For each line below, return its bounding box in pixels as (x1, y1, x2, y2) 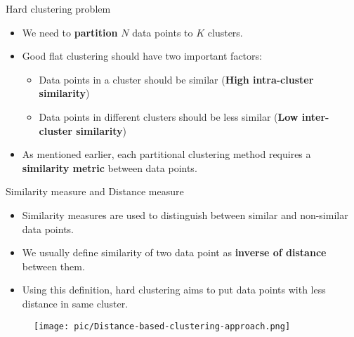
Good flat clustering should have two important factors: (22, 48, 262, 63)
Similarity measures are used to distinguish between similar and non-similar (22, 207, 348, 222)
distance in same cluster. (22, 296, 129, 310)
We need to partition (22, 25, 118, 39)
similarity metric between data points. (22, 160, 197, 175)
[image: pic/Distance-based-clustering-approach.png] (34, 321, 291, 331)
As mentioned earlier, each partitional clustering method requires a (22, 147, 311, 161)
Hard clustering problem (6, 1, 111, 15)
